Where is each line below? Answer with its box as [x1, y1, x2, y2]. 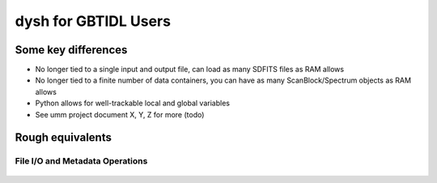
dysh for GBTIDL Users [15, 12, 172, 30]
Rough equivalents [15, 130, 112, 145]
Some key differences [15, 43, 128, 57]
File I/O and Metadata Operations [15, 155, 148, 167]
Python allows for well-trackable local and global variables [35, 98, 231, 109]
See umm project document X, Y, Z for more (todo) [35, 109, 205, 119]
